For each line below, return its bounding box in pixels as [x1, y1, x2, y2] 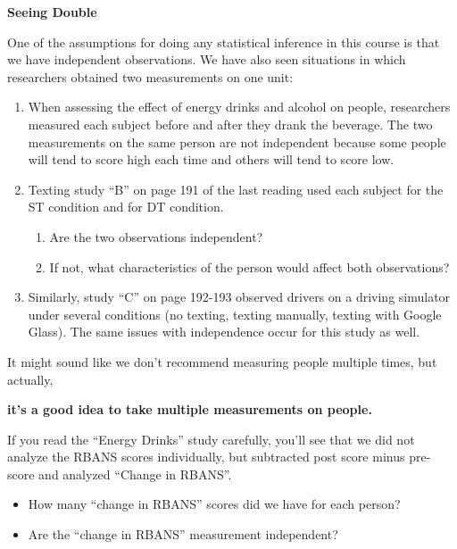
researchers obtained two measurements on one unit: [7, 67, 294, 86]
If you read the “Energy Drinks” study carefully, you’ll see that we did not [7, 429, 415, 448]
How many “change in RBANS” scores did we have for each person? [28, 495, 401, 513]
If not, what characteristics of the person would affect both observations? [49, 257, 450, 276]
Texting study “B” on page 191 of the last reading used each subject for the [28, 179, 444, 198]
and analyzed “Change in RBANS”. [38, 464, 232, 483]
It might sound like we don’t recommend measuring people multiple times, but [7, 352, 437, 370]
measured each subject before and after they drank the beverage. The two [28, 114, 433, 133]
